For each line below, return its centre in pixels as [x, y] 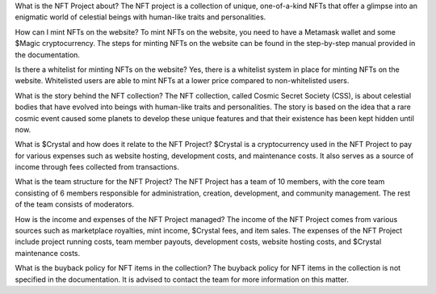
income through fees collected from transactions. [97, 167]
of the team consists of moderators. [75, 204]
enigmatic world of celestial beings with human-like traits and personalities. [140, 17]
